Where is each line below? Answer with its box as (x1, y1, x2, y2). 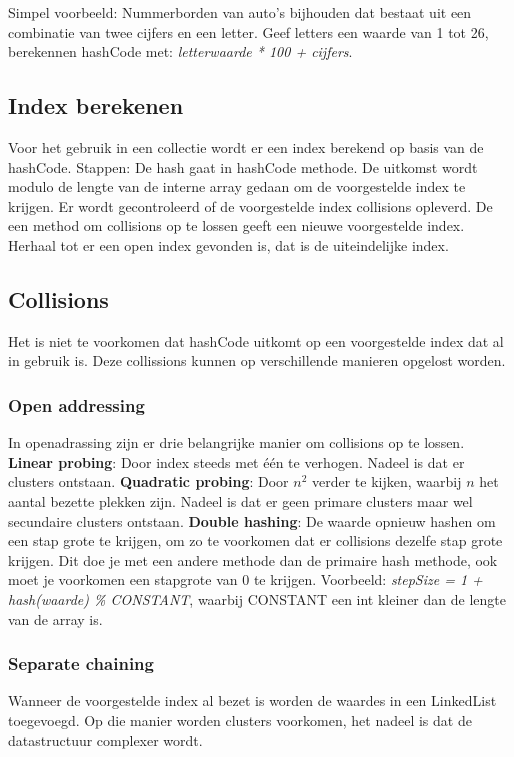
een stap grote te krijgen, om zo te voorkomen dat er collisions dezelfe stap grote (8, 530, 503, 551)
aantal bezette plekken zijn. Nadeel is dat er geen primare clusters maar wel (8, 490, 473, 511)
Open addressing (8, 392, 145, 417)
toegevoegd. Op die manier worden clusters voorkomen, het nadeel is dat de (8, 709, 472, 730)
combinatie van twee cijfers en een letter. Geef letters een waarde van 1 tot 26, (8, 21, 489, 42)
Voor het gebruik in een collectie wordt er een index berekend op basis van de (8, 136, 484, 157)
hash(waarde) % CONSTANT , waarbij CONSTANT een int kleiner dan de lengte (8, 588, 506, 609)
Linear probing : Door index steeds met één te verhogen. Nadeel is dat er (8, 451, 465, 472)
